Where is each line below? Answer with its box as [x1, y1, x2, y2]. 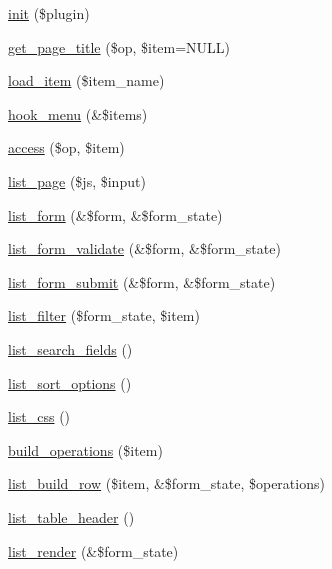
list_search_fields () [8, 338, 133, 359]
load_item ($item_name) [8, 70, 165, 91]
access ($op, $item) [8, 137, 125, 158]
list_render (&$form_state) [8, 540, 179, 561]
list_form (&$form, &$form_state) [8, 204, 223, 225]
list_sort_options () [8, 372, 132, 393]
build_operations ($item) [8, 439, 163, 460]
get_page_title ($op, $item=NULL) [8, 36, 231, 57]
